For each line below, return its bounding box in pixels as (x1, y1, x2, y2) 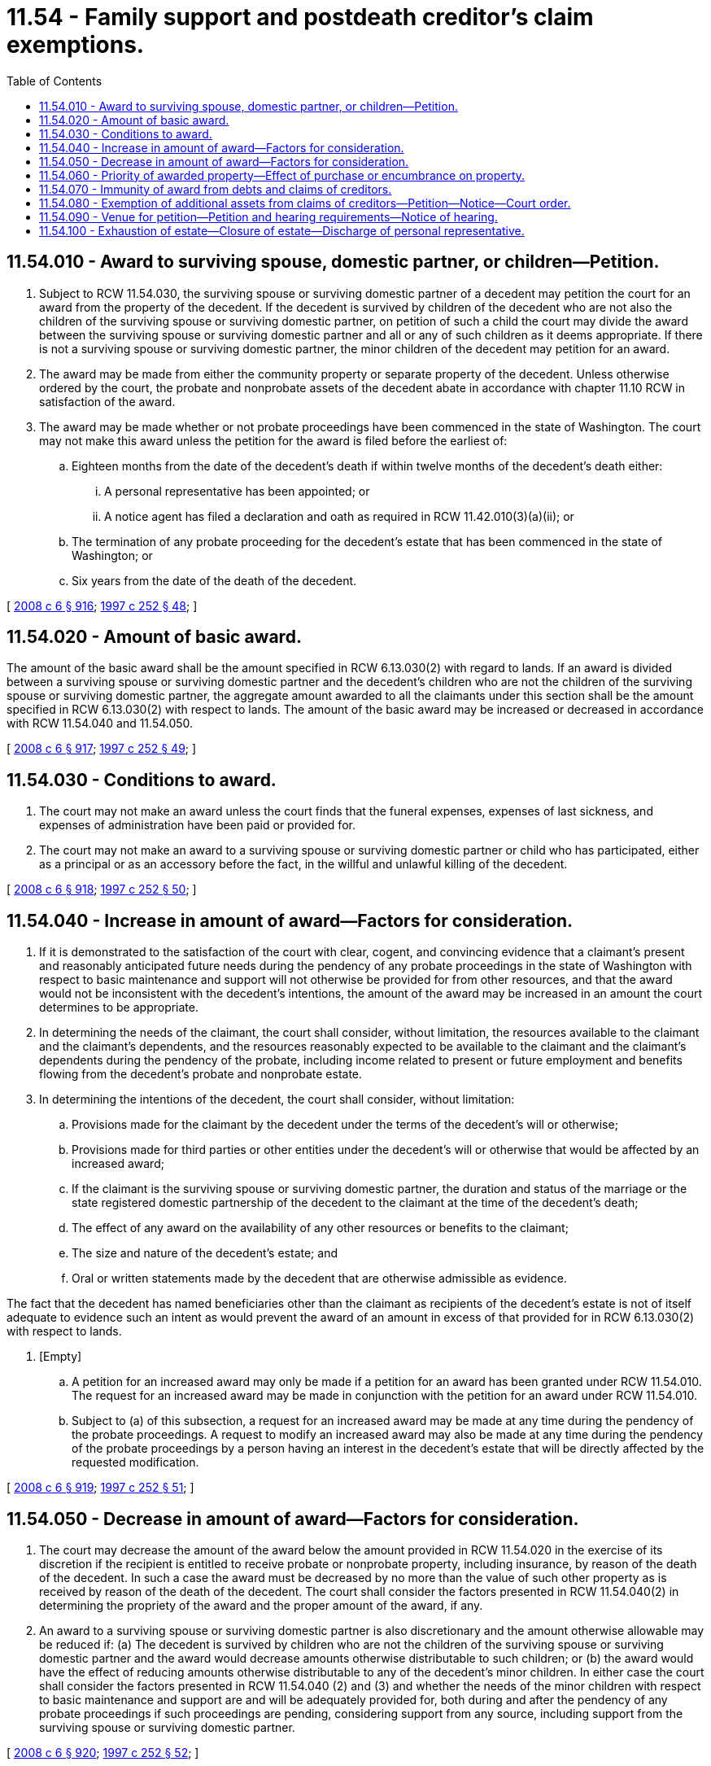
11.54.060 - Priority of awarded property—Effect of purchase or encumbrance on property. (39, 168, 526, 182)
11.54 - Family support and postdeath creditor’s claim (7, 3, 594, 31)
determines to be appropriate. (39, 1000, 198, 1015)
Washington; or (72, 548, 153, 562)
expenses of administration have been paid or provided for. (39, 818, 355, 833)
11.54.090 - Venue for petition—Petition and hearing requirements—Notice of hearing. (39, 209, 498, 224)
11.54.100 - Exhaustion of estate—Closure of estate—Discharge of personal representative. (39, 223, 525, 238)
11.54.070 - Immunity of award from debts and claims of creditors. (39, 181, 392, 196)
